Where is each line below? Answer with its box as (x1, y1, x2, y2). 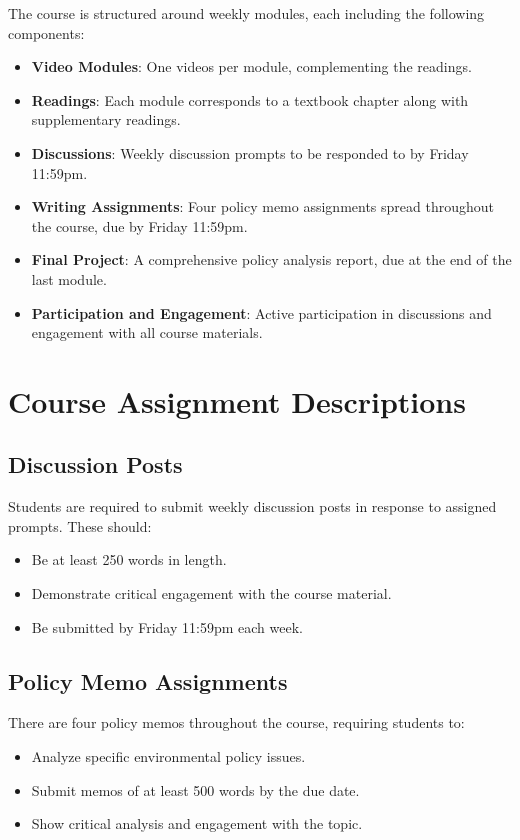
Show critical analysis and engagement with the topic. (31, 813, 363, 834)
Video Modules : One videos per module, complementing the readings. (31, 56, 472, 77)
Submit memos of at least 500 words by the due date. (31, 779, 360, 800)
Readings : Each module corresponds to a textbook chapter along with (31, 89, 469, 110)
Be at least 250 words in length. (31, 549, 227, 570)
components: (8, 22, 85, 43)
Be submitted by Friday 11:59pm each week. (31, 616, 303, 637)
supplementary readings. (31, 109, 181, 130)
